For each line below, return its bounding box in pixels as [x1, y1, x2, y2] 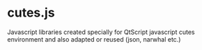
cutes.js [7, 5, 55, 21]
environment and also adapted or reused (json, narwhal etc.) [7, 35, 181, 43]
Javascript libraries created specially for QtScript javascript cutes [7, 28, 195, 36]
